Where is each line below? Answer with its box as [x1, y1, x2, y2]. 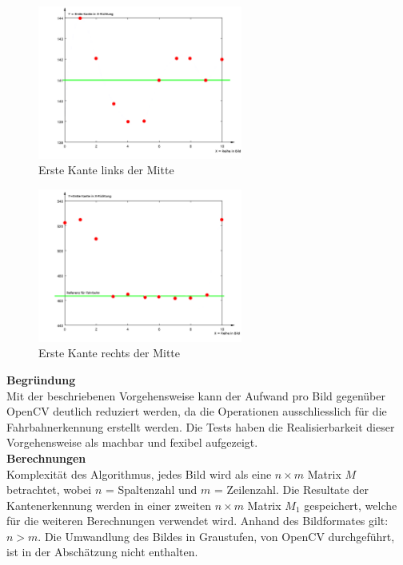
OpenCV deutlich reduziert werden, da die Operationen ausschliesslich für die [6, 403, 387, 420]
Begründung [6, 371, 76, 388]
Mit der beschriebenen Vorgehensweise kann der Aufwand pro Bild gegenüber [6, 387, 385, 404]
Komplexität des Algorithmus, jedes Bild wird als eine [6, 465, 272, 482]
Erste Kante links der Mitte [38, 161, 174, 178]
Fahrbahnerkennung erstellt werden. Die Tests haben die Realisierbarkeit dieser [6, 418, 395, 435]
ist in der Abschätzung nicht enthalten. [6, 543, 198, 560]
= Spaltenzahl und [105, 481, 198, 498]
